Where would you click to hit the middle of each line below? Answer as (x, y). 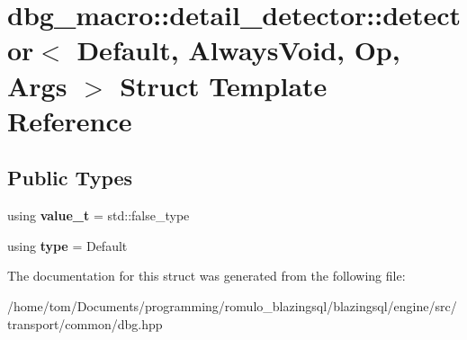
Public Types (70, 178)
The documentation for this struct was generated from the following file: (207, 276)
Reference (70, 120)
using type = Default (67, 245)
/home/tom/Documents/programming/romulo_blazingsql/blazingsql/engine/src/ (232, 305)
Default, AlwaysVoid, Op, (238, 50)
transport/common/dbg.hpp (85, 323)
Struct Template (224, 85)
